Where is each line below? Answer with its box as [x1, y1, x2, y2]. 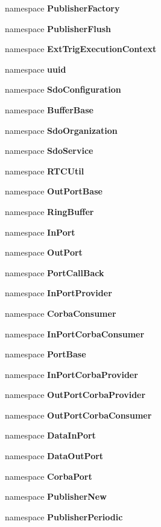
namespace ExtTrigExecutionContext [5, 42, 157, 55]
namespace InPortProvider [5, 287, 112, 299]
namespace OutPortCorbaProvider [5, 388, 146, 401]
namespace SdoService [5, 144, 93, 157]
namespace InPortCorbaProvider [5, 368, 138, 380]
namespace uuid [5, 62, 66, 75]
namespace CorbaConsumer [5, 307, 116, 319]
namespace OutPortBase [5, 185, 103, 197]
